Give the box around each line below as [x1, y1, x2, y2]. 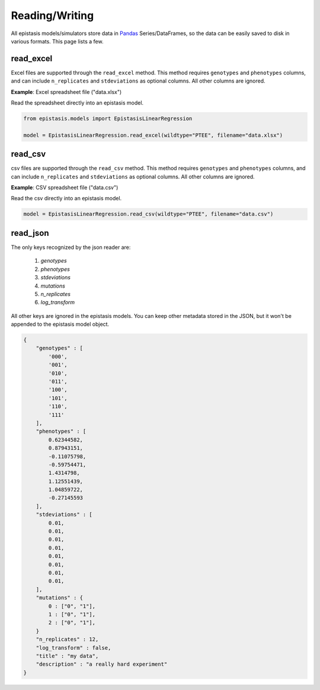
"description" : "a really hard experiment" [36, 661, 168, 668]
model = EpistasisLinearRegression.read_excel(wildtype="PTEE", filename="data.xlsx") [23, 131, 283, 138]
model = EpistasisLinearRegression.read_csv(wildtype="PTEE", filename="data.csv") [23, 211, 274, 218]
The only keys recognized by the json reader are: [11, 244, 131, 251]
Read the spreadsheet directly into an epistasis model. [11, 99, 144, 106]
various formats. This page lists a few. [11, 37, 104, 45]
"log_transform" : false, [36, 644, 111, 651]
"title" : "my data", [36, 653, 99, 659]
